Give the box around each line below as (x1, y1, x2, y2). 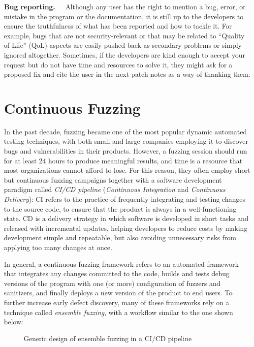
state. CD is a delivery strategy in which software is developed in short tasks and (4, 213, 249, 223)
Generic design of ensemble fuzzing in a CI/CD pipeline (24, 333, 192, 343)
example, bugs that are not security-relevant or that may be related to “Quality (4, 30, 245, 40)
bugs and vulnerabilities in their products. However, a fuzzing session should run (4, 146, 247, 156)
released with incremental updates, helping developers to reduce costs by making (4, 222, 248, 233)
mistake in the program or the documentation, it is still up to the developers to (4, 11, 244, 21)
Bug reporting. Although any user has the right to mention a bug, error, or (4, 1, 246, 11)
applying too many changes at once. (4, 242, 112, 252)
